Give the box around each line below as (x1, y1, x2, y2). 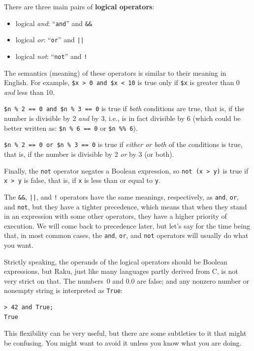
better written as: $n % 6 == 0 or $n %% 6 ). (4, 122, 138, 133)
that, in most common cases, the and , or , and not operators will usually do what (4, 230, 249, 240)
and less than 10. (4, 87, 55, 97)
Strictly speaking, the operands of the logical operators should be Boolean (4, 256, 227, 266)
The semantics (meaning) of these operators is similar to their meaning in (4, 67, 226, 78)
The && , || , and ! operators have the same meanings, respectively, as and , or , (4, 191, 239, 202)
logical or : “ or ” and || (15, 34, 84, 45)
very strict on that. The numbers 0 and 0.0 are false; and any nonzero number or (4, 275, 250, 286)
